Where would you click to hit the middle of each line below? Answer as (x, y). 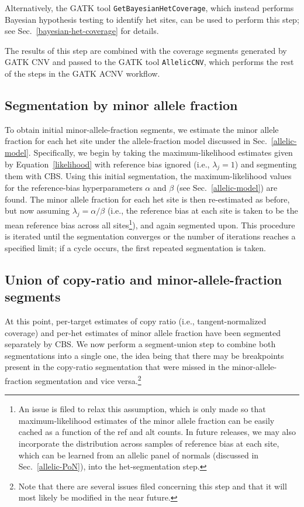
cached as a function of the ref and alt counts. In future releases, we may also (157, 432)
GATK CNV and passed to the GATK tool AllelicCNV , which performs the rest (149, 62)
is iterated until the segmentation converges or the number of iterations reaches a (150, 236)
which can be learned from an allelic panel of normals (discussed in (139, 455)
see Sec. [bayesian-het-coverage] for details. (82, 31)
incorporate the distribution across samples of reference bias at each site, (149, 443)
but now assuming (37, 210)
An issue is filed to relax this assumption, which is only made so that (142, 409)
